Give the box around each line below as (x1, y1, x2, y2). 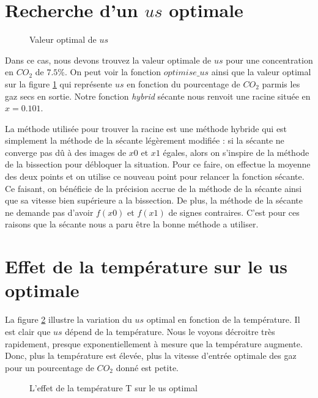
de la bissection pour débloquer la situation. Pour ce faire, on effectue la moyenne (5, 158, 311, 171)
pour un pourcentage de (5, 361, 94, 374)
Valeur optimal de (29, 33, 97, 46)
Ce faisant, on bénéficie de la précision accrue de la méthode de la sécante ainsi (5, 182, 302, 194)
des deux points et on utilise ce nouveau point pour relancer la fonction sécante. (5, 170, 305, 183)
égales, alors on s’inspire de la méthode (163, 146, 309, 158)
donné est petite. (116, 361, 179, 374)
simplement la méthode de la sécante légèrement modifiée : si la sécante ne (5, 134, 284, 147)
